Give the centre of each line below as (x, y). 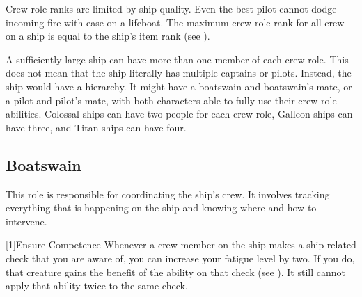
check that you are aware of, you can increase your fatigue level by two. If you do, (180, 258)
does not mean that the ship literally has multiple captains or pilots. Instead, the (179, 73)
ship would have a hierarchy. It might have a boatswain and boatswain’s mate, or (179, 86)
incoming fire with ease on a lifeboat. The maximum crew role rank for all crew (175, 22)
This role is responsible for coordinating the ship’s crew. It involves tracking (168, 194)
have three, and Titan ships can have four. (96, 127)
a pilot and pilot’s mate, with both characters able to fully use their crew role (171, 100)
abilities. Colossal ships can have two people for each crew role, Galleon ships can (179, 114)
